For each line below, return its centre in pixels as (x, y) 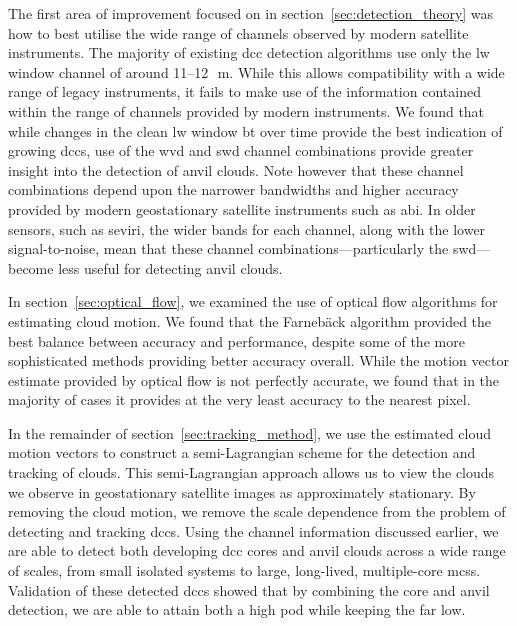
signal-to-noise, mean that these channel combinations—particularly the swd (242, 248)
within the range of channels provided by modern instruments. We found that (246, 110)
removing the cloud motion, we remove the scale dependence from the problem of (257, 511)
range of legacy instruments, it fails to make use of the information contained (244, 91)
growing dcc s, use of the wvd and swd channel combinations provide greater (241, 150)
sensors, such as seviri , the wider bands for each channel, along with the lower (247, 228)
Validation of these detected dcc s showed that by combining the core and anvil (249, 589)
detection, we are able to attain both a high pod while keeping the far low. (237, 609)
